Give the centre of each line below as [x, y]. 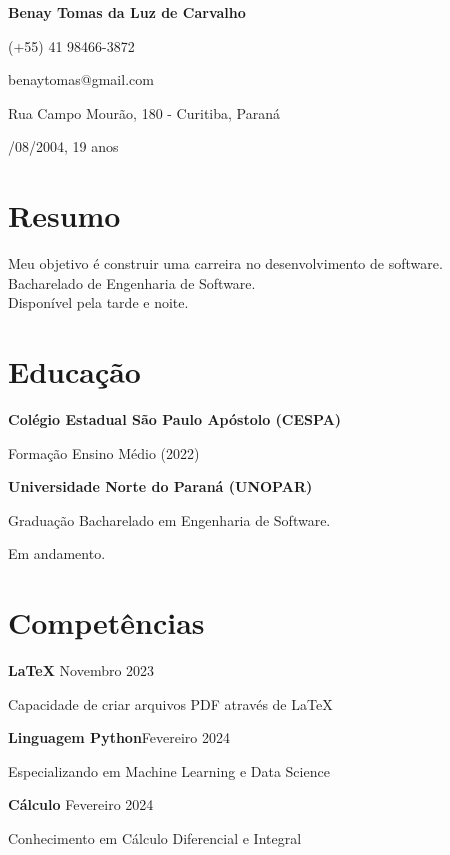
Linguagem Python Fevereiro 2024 [119, 737]
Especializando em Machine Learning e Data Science [169, 770]
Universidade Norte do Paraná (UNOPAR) [160, 486]
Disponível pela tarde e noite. [98, 302]
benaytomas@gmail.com [81, 79]
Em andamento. [57, 553]
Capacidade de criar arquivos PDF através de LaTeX [170, 703]
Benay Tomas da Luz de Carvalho [127, 12]
